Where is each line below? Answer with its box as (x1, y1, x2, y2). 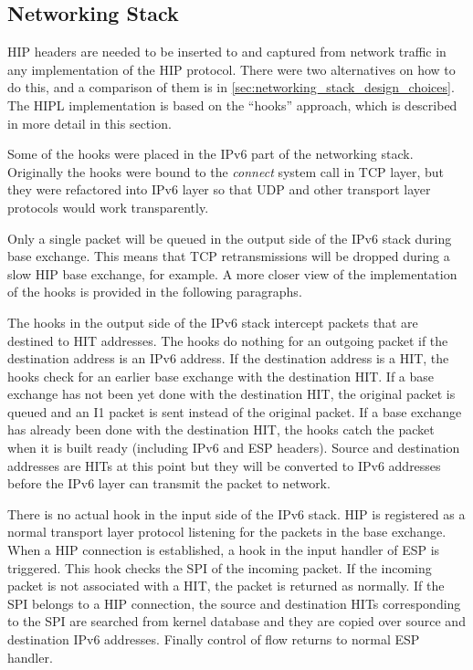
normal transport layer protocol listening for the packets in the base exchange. (7, 522, 447, 541)
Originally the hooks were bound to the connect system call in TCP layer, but (7, 162, 445, 181)
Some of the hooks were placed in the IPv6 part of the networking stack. (7, 144, 414, 163)
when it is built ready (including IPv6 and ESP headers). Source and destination (7, 438, 460, 457)
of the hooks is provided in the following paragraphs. (7, 282, 302, 301)
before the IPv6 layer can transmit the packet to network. (7, 474, 331, 493)
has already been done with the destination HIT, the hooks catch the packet (7, 420, 435, 439)
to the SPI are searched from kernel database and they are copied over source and (7, 612, 466, 631)
